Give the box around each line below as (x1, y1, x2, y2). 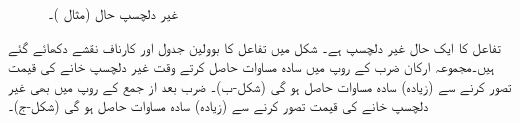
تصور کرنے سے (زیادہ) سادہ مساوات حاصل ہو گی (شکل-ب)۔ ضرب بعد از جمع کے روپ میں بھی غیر (8, 75, 512, 96)
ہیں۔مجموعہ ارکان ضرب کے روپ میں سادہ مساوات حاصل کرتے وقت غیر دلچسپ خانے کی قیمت (8, 56, 495, 77)
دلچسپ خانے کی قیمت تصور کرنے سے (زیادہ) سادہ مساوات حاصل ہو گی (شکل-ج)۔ (8, 95, 429, 116)
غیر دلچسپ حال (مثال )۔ (48, 3, 179, 23)
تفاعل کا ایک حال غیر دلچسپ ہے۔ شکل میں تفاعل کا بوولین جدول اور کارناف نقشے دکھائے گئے (8, 36, 501, 57)
